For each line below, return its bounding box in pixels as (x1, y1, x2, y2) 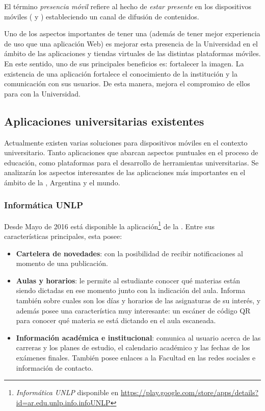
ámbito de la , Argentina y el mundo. (4, 177, 120, 187)
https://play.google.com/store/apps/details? (120, 387, 259, 398)
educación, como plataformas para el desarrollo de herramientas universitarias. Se (4, 157, 259, 167)
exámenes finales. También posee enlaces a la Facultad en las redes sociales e (16, 352, 256, 362)
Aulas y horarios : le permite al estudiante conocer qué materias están (16, 275, 241, 285)
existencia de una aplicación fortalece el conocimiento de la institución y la (4, 68, 237, 79)
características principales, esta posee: (4, 230, 122, 241)
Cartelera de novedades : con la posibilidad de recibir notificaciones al (16, 248, 243, 258)
